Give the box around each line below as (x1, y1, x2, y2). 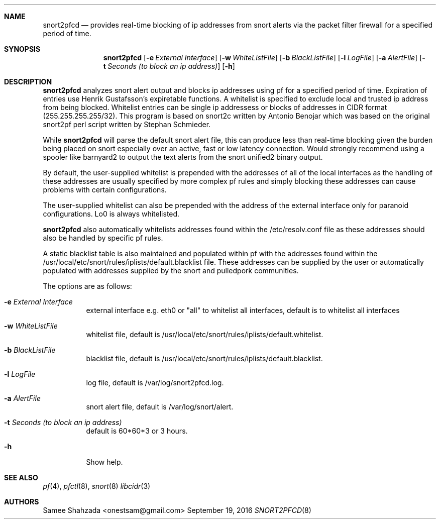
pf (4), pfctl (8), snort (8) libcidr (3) (43, 482, 151, 490)
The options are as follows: (43, 282, 132, 290)
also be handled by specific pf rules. (43, 234, 163, 242)
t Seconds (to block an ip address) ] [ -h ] (103, 62, 235, 70)
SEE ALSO (4, 473, 38, 482)
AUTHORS (4, 497, 39, 506)
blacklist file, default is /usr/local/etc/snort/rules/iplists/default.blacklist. (86, 354, 323, 363)
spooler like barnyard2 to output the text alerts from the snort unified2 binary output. (43, 153, 323, 161)
